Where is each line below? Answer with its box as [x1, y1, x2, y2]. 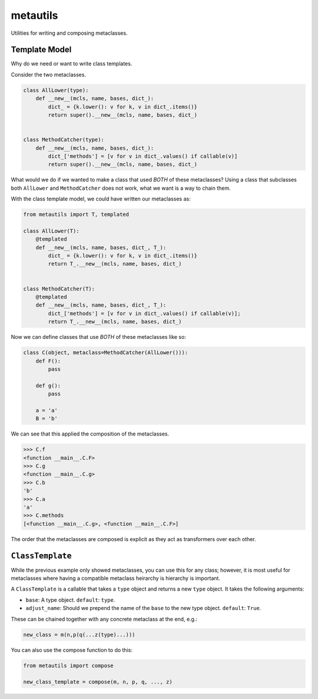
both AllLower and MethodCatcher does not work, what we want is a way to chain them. [11, 184, 231, 192]
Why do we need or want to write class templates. [11, 60, 132, 67]
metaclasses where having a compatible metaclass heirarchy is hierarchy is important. [11, 575, 221, 582]
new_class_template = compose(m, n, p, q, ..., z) [23, 678, 173, 685]
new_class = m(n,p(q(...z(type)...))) [23, 631, 135, 638]
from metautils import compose [23, 662, 114, 669]
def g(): [35, 382, 61, 389]
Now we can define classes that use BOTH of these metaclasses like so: [11, 334, 187, 341]
